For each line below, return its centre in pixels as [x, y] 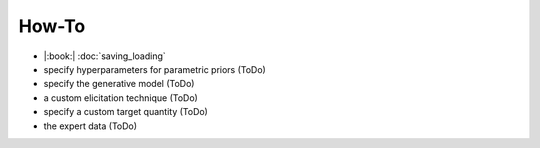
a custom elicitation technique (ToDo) [121, 97]
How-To [52, 26]
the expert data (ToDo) [90, 126]
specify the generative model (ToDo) [119, 84]
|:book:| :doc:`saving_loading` [105, 56]
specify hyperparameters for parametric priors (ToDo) [155, 69]
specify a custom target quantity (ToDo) [126, 112]
